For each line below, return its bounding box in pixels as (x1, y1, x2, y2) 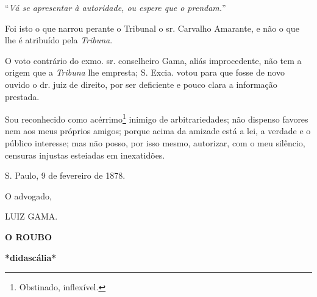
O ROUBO (5, 230, 52, 243)
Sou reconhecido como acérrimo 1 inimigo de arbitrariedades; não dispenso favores (5, 111, 308, 125)
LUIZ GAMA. (5, 210, 58, 223)
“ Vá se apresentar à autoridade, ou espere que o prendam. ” (5, 1, 226, 13)
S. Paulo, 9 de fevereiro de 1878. (5, 169, 126, 182)
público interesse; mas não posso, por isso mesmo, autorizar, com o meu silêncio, (5, 137, 305, 149)
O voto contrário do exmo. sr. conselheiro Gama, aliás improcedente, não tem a (5, 54, 302, 66)
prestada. (5, 90, 40, 102)
